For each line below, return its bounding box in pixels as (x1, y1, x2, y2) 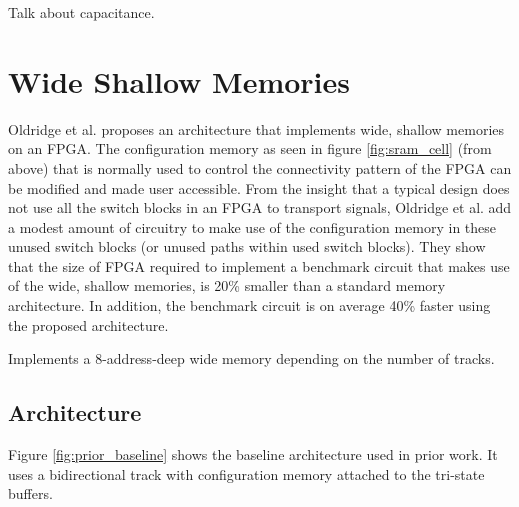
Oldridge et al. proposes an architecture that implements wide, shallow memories (8, 118, 505, 139)
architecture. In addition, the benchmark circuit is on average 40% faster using (8, 295, 491, 316)
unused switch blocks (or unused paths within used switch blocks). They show (8, 236, 486, 257)
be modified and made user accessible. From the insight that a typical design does (8, 177, 510, 198)
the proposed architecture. (8, 314, 169, 335)
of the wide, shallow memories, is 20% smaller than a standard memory (8, 275, 446, 296)
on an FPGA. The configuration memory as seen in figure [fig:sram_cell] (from (8, 138, 492, 159)
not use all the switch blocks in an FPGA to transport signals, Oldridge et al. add (8, 197, 512, 218)
